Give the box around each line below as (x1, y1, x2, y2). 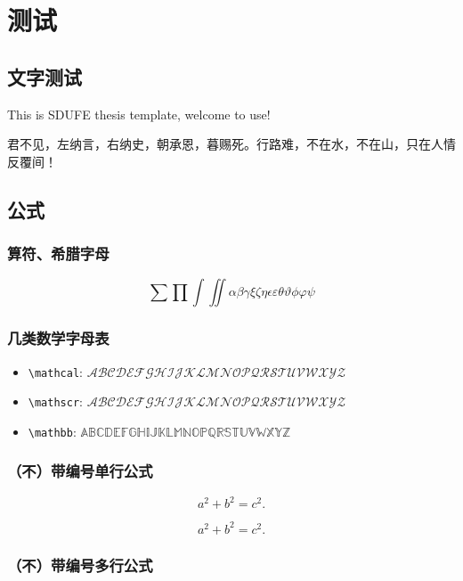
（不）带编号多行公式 (7, 553, 153, 576)
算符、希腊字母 (7, 242, 110, 265)
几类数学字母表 (7, 327, 110, 349)
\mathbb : (28, 421, 77, 440)
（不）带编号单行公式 (7, 460, 153, 482)
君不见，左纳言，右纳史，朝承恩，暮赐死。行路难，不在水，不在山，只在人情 (7, 135, 456, 153)
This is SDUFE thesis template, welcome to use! (7, 104, 271, 123)
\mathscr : (28, 392, 83, 411)
